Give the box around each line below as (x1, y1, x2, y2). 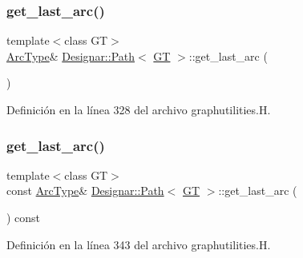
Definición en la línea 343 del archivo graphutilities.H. (6, 236, 271, 252)
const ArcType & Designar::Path (6, 182, 164, 199)
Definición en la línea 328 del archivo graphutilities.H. (6, 101, 271, 117)
